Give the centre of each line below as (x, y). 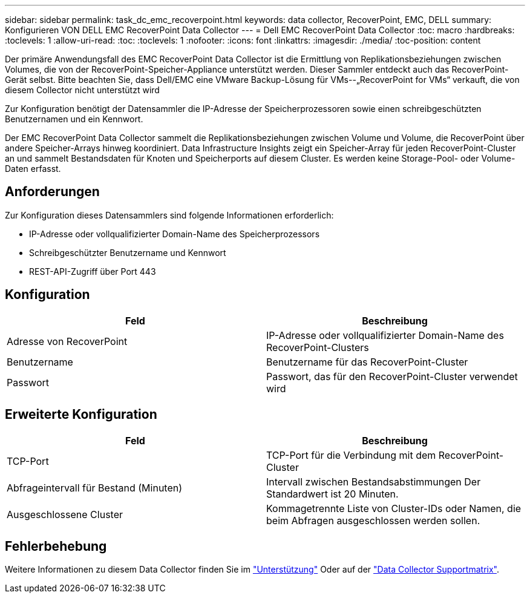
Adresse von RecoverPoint (67, 341)
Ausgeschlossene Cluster (65, 514)
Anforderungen (52, 192)
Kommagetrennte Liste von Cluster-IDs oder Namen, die (394, 508)
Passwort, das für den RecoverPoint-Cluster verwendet (392, 376)
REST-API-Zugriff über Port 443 (93, 271)
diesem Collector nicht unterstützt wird (82, 90)
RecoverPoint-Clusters (318, 347)
